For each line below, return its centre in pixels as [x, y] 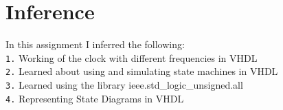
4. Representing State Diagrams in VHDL [95, 98]
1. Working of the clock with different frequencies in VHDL [132, 57]
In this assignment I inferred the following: [95, 44]
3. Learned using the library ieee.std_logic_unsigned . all [124, 85]
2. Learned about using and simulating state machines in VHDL [142, 71]
